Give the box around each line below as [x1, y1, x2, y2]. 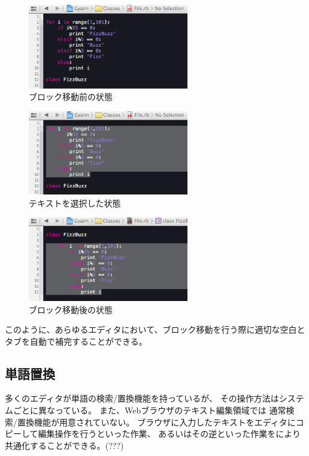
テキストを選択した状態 [29, 196, 121, 209]
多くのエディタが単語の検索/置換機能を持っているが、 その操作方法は [5, 392, 279, 405]
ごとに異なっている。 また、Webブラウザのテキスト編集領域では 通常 [13, 404, 286, 417]
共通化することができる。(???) [5, 439, 124, 451]
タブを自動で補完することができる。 [5, 335, 147, 347]
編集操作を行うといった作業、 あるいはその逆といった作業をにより [38, 427, 301, 440]
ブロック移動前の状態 [29, 90, 113, 103]
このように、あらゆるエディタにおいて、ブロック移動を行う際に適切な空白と [5, 323, 305, 336]
